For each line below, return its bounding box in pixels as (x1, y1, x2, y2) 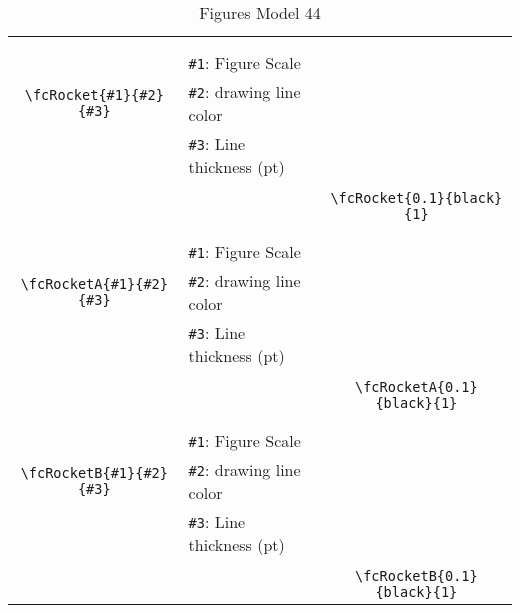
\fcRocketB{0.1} (354, 568, 478, 584)
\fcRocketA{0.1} (354, 379, 478, 395)
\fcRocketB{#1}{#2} (20, 465, 168, 481)
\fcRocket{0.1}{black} (330, 190, 503, 206)
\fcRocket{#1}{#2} (24, 87, 164, 103)
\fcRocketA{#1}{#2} (20, 276, 168, 292)
